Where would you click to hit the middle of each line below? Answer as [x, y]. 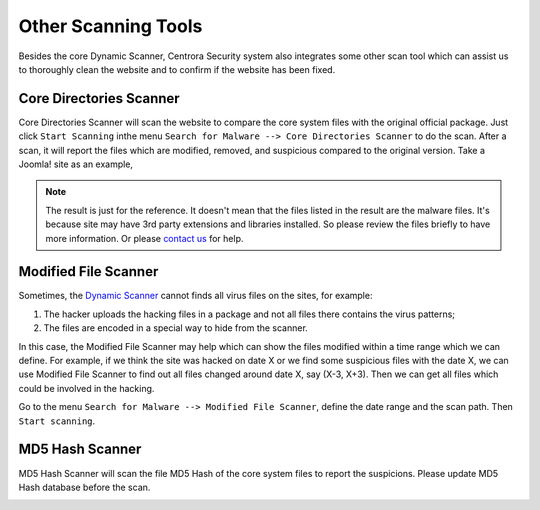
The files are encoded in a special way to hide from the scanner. [176, 328]
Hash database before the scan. [84, 487]
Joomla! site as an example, [76, 164]
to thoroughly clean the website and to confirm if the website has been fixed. [177, 69]
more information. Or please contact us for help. [144, 238]
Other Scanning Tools [110, 26]
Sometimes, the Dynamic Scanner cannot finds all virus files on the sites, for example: [195, 296]
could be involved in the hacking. [86, 388]
